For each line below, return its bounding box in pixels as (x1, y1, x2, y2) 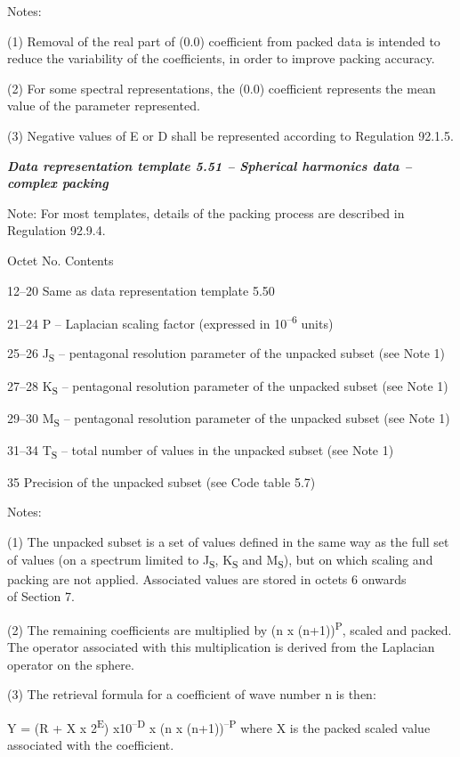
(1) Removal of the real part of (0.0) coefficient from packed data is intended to (7, 31, 440, 50)
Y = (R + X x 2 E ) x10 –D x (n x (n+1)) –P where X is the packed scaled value (7, 716, 431, 737)
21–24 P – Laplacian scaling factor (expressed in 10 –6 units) (7, 312, 334, 332)
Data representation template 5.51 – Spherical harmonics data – (7, 156, 412, 175)
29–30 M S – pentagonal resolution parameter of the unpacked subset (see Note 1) (7, 408, 450, 429)
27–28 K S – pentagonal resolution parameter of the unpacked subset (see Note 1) (7, 376, 448, 397)
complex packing (7, 174, 109, 192)
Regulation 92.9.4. (7, 221, 106, 240)
